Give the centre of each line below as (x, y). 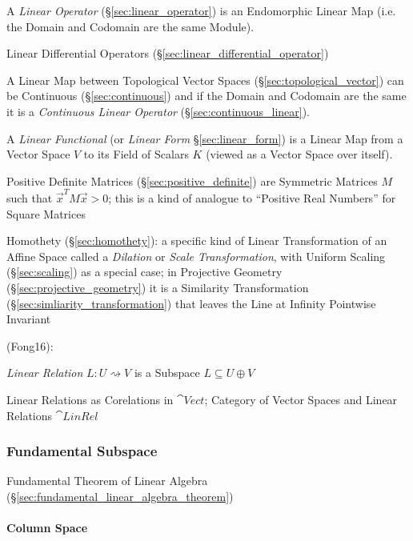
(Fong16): (30, 345)
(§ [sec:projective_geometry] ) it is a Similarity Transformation (158, 288)
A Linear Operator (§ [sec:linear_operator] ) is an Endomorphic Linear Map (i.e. (201, 10)
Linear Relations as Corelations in (90, 399)
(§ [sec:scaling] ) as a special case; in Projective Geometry (144, 272)
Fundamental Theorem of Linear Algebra (107, 481)
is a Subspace (167, 373)
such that (30, 198)
